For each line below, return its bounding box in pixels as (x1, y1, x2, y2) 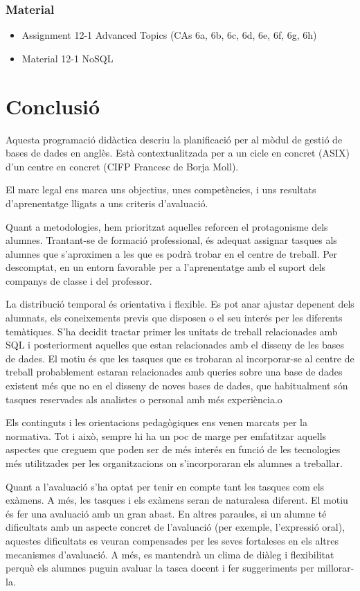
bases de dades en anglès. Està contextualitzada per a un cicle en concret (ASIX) (6, 145, 350, 160)
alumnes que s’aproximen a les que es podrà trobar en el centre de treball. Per (6, 246, 338, 261)
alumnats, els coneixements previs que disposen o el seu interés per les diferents (6, 310, 343, 325)
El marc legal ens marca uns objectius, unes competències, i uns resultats (6, 182, 316, 197)
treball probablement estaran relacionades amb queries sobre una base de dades (6, 364, 343, 379)
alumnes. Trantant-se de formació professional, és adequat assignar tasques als (6, 233, 337, 247)
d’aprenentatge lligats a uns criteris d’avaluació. (6, 195, 208, 210)
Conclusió (6, 91, 100, 120)
